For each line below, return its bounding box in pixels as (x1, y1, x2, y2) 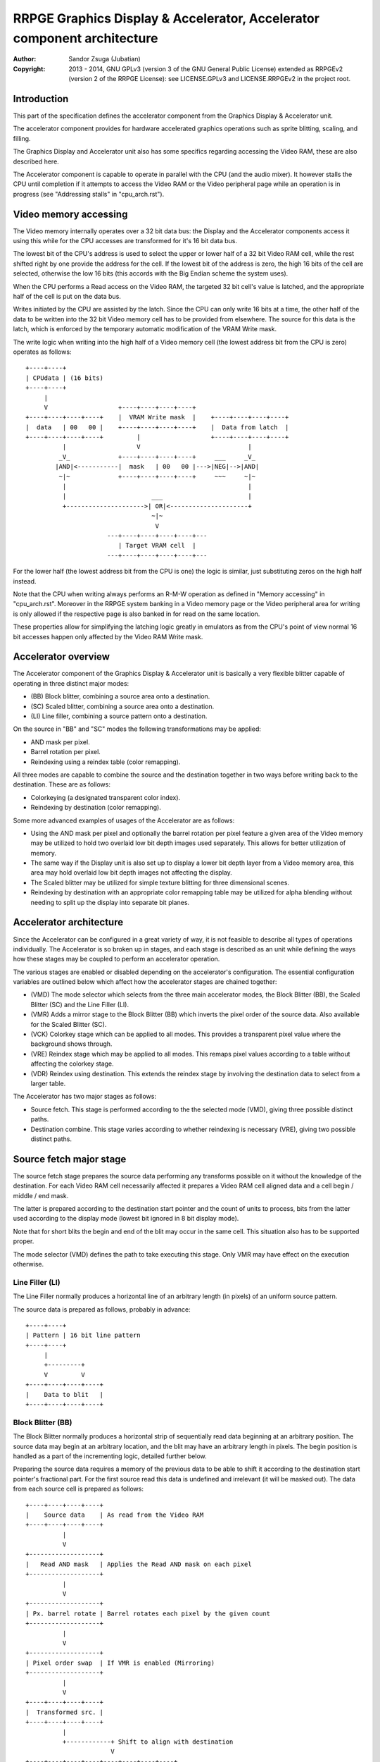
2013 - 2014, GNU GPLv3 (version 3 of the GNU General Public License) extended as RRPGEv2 (68, 64, 343, 73)
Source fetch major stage (13, 1153, 127, 1165)
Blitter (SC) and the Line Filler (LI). (30, 1000, 129, 1009)
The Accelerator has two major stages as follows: (13, 1092, 157, 1101)
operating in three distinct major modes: (13, 679, 129, 687)
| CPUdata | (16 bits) (25, 374, 104, 382)
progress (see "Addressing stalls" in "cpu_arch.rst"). (13, 190, 165, 198)
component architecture (13, 30, 158, 46)
